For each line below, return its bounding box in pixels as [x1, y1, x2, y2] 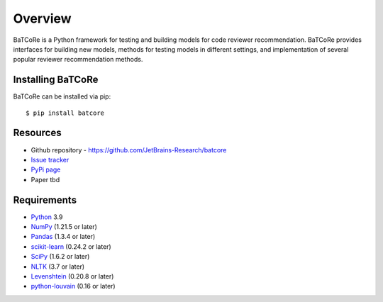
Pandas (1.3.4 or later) [30, 233, 96, 241]
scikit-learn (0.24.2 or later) [30, 242, 111, 251]
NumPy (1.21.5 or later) [30, 223, 97, 230]
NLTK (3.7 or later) [30, 262, 85, 271]
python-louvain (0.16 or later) [30, 282, 116, 291]
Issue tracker [30, 155, 70, 164]
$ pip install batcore [26, 108, 105, 117]
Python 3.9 [30, 213, 63, 221]
